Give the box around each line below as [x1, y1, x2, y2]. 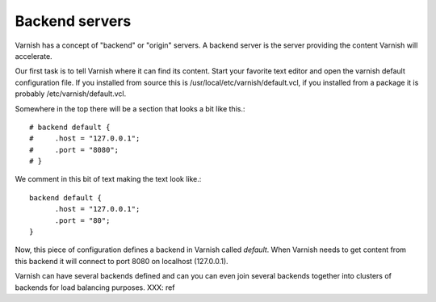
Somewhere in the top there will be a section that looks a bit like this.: [15, 103, 245, 113]
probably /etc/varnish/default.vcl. [15, 89, 127, 99]
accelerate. [15, 51, 52, 61]
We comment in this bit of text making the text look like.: [15, 174, 202, 184]
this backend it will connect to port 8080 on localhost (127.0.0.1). [15, 256, 229, 266]
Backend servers [15, 12, 132, 30]
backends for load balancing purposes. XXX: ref [15, 283, 175, 292]
